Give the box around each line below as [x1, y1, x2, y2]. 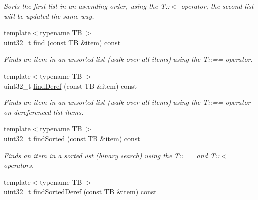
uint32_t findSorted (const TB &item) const [4, 133, 140, 143]
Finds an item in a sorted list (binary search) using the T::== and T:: [4, 150, 220, 160]
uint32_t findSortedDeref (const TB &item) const [4, 186, 157, 197]
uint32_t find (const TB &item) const [4, 37, 121, 47]
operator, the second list [181, 1, 254, 11]
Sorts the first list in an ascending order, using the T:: [4, 1, 170, 11]
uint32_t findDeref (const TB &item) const [4, 80, 137, 91]
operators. [4, 160, 34, 170]
